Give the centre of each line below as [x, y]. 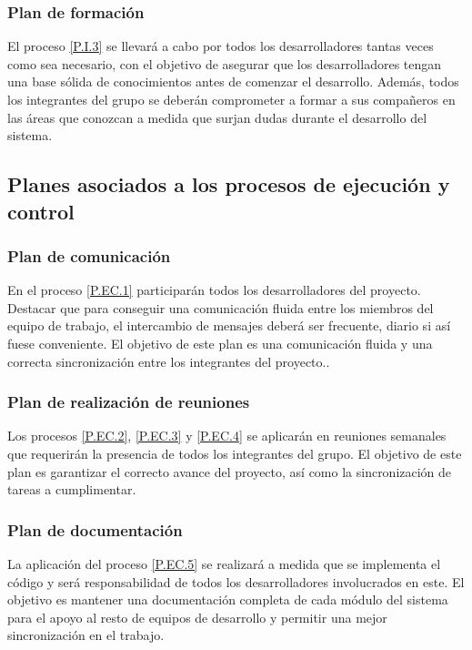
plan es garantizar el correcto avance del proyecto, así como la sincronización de [230, 471]
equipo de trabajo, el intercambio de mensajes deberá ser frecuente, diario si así [229, 325]
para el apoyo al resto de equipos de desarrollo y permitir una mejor [197, 617]
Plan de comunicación [89, 255]
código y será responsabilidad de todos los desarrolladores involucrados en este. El [236, 581]
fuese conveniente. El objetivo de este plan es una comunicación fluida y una [220, 343]
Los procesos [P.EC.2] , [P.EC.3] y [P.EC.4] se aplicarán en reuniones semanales [227, 436]
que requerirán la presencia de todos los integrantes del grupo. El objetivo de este [235, 453]
